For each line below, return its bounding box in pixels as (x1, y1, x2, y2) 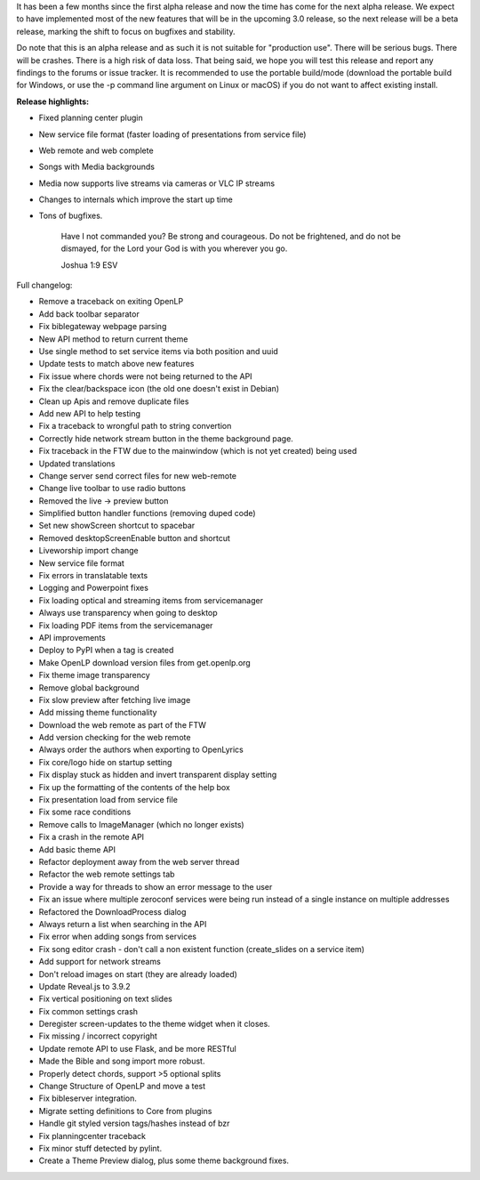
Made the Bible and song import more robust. (38, 1055, 205, 1067)
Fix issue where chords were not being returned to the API (38, 370, 252, 382)
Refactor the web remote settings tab (38, 869, 175, 880)
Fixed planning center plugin (38, 112, 143, 124)
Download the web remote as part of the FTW (38, 719, 206, 730)
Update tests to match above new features (38, 359, 195, 369)
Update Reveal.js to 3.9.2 (38, 981, 131, 991)
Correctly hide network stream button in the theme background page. (38, 432, 293, 444)
